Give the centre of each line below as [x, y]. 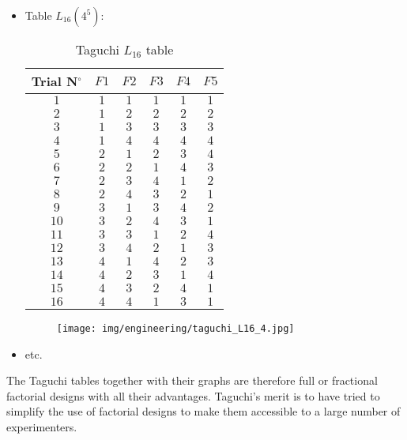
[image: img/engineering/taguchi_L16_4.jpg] [175, 329]
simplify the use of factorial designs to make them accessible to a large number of [203, 411]
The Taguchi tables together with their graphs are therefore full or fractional [192, 380]
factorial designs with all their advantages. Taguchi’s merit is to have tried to [193, 395]
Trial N [55, 81]
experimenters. [42, 427]
